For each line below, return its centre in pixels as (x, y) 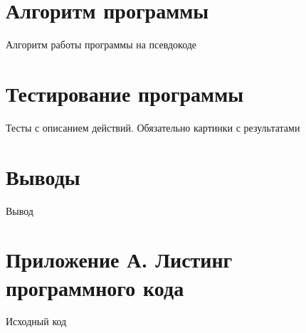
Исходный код (36, 321)
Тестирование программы (125, 93)
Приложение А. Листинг (119, 259)
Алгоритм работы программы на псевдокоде (101, 44)
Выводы (43, 176)
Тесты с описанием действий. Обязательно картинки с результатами (153, 127)
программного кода (95, 287)
